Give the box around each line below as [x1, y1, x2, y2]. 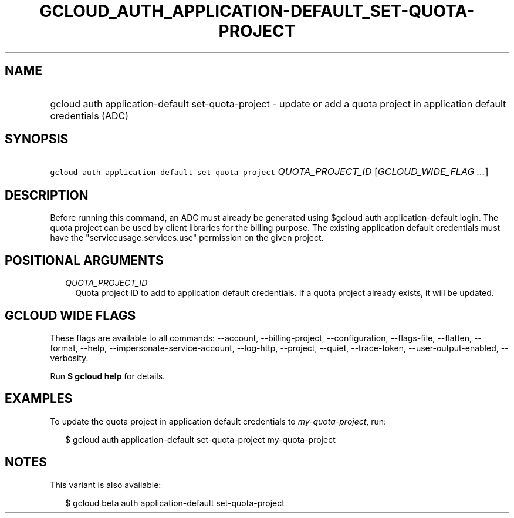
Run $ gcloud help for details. [50, 371, 165, 381]
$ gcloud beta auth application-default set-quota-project [65, 497, 285, 508]
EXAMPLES [5, 391, 73, 406]
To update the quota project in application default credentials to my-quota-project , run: [50, 416, 387, 426]
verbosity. [50, 352, 89, 363]
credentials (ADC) [50, 109, 129, 122]
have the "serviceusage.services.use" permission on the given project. [50, 233, 324, 243]
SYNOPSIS [5, 132, 69, 147]
